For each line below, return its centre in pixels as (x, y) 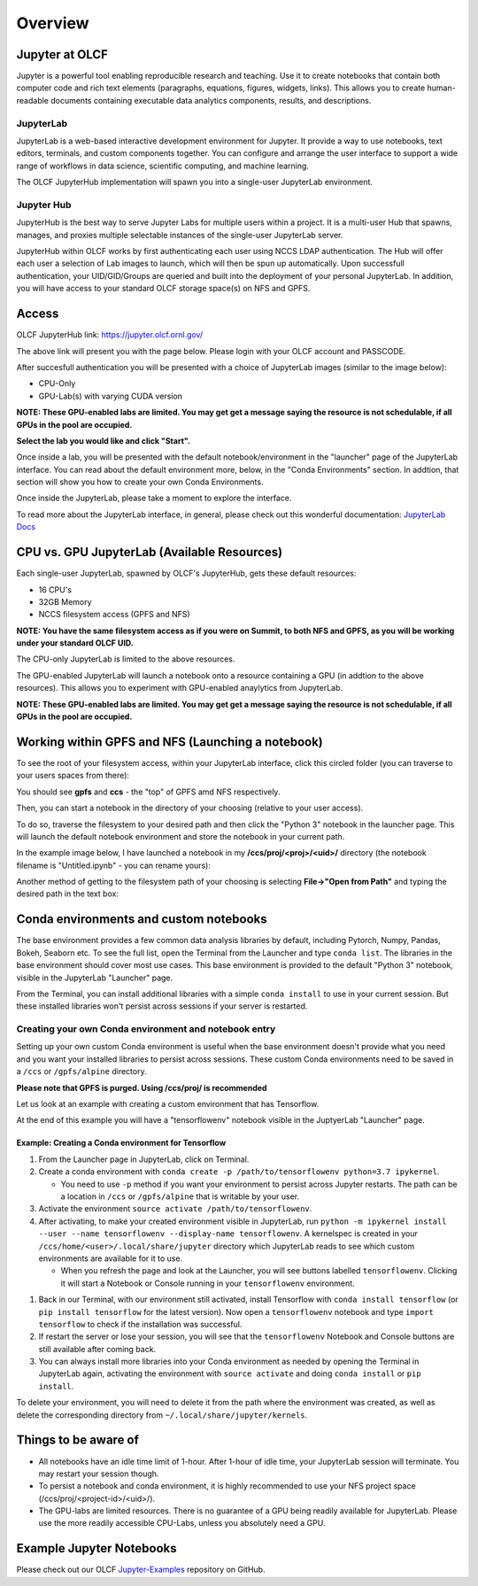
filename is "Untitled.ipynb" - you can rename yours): (114, 865)
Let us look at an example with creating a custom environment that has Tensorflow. (168, 1104)
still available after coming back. (97, 1349)
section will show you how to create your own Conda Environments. (140, 482)
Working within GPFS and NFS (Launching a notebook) (170, 742)
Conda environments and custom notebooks (142, 920)
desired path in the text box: (68, 894)
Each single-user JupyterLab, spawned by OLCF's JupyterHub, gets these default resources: (186, 573)
